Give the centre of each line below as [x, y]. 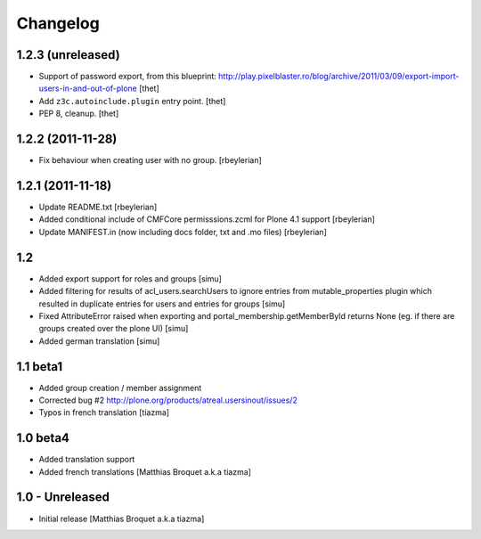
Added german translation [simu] [99, 341]
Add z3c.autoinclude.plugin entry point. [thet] [132, 101]
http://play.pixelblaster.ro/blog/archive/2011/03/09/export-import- [339, 77]
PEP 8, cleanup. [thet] [79, 114]
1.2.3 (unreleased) [68, 55]
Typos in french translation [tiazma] [104, 412]
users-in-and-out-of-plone [88, 88]
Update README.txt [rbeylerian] [98, 207]
